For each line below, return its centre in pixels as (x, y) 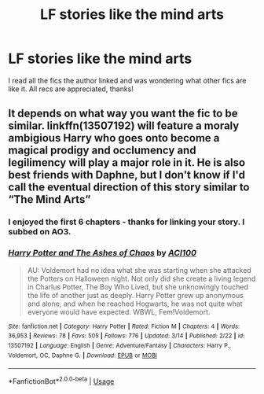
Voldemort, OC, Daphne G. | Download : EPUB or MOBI (82, 355)
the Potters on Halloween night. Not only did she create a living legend (141, 278)
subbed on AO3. (40, 232)
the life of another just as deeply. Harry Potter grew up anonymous (135, 295)
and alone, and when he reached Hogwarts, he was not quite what (135, 304)
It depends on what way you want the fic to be (123, 114)
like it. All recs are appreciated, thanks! (71, 89)
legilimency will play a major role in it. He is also (127, 163)
